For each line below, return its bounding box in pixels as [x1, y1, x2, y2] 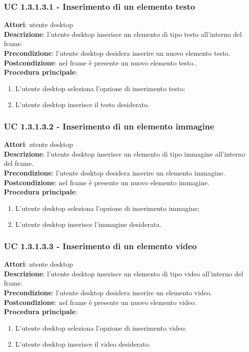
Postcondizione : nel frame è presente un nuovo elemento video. [4, 297, 197, 307]
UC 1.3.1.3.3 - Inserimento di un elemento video [4, 240, 197, 252]
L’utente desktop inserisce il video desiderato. [15, 339, 151, 349]
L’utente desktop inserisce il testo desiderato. [15, 99, 149, 110]
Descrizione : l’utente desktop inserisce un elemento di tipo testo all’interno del [4, 29, 242, 39]
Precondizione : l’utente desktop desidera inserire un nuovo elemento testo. [4, 48, 231, 58]
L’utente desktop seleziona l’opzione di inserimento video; [15, 322, 186, 333]
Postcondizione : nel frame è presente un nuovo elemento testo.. [4, 57, 197, 67]
